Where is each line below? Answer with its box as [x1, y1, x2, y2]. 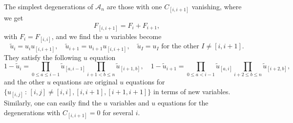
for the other [161, 43, 199, 50]
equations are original [53, 77, 118, 87]
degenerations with [4, 107, 61, 117]
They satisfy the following [4, 52, 82, 62]
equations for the [157, 98, 209, 108]
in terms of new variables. [153, 86, 230, 97]
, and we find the [51, 31, 103, 41]
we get [4, 13, 23, 23]
